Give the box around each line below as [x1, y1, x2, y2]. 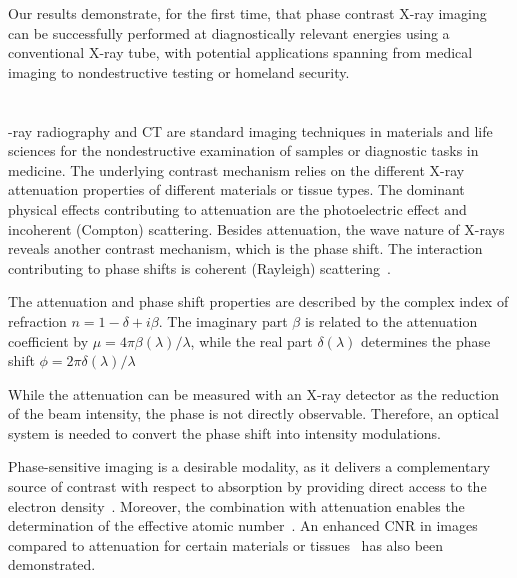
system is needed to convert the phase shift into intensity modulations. [8, 422, 442, 443]
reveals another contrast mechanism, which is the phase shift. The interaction [8, 238, 483, 259]
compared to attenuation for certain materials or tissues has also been [8, 534, 444, 555]
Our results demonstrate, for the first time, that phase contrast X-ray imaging [8, 3, 487, 23]
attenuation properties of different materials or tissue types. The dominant [8, 179, 465, 200]
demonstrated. [8, 554, 96, 575]
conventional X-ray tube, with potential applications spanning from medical [8, 42, 473, 63]
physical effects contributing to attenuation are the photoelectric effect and [8, 198, 467, 219]
